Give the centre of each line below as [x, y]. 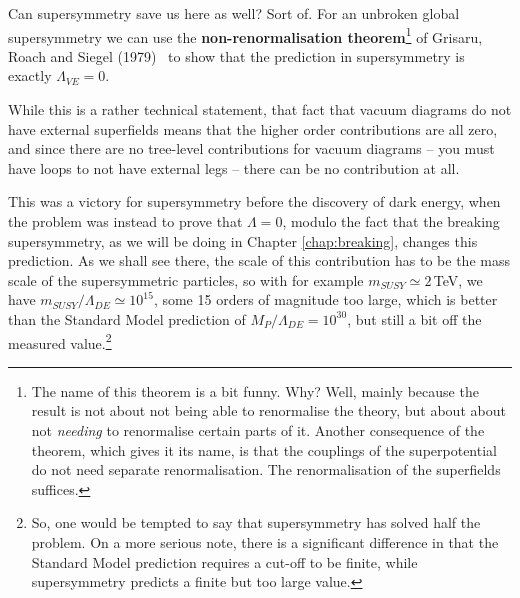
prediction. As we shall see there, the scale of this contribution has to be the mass [259, 260]
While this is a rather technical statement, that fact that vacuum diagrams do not [260, 109]
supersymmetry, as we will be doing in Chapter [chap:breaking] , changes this [243, 240]
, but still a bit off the [414, 318]
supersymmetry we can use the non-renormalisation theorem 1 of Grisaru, [245, 35]
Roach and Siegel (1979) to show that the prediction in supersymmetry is [236, 55]
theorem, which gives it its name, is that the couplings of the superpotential [264, 449]
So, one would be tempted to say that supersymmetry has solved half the [256, 522]
